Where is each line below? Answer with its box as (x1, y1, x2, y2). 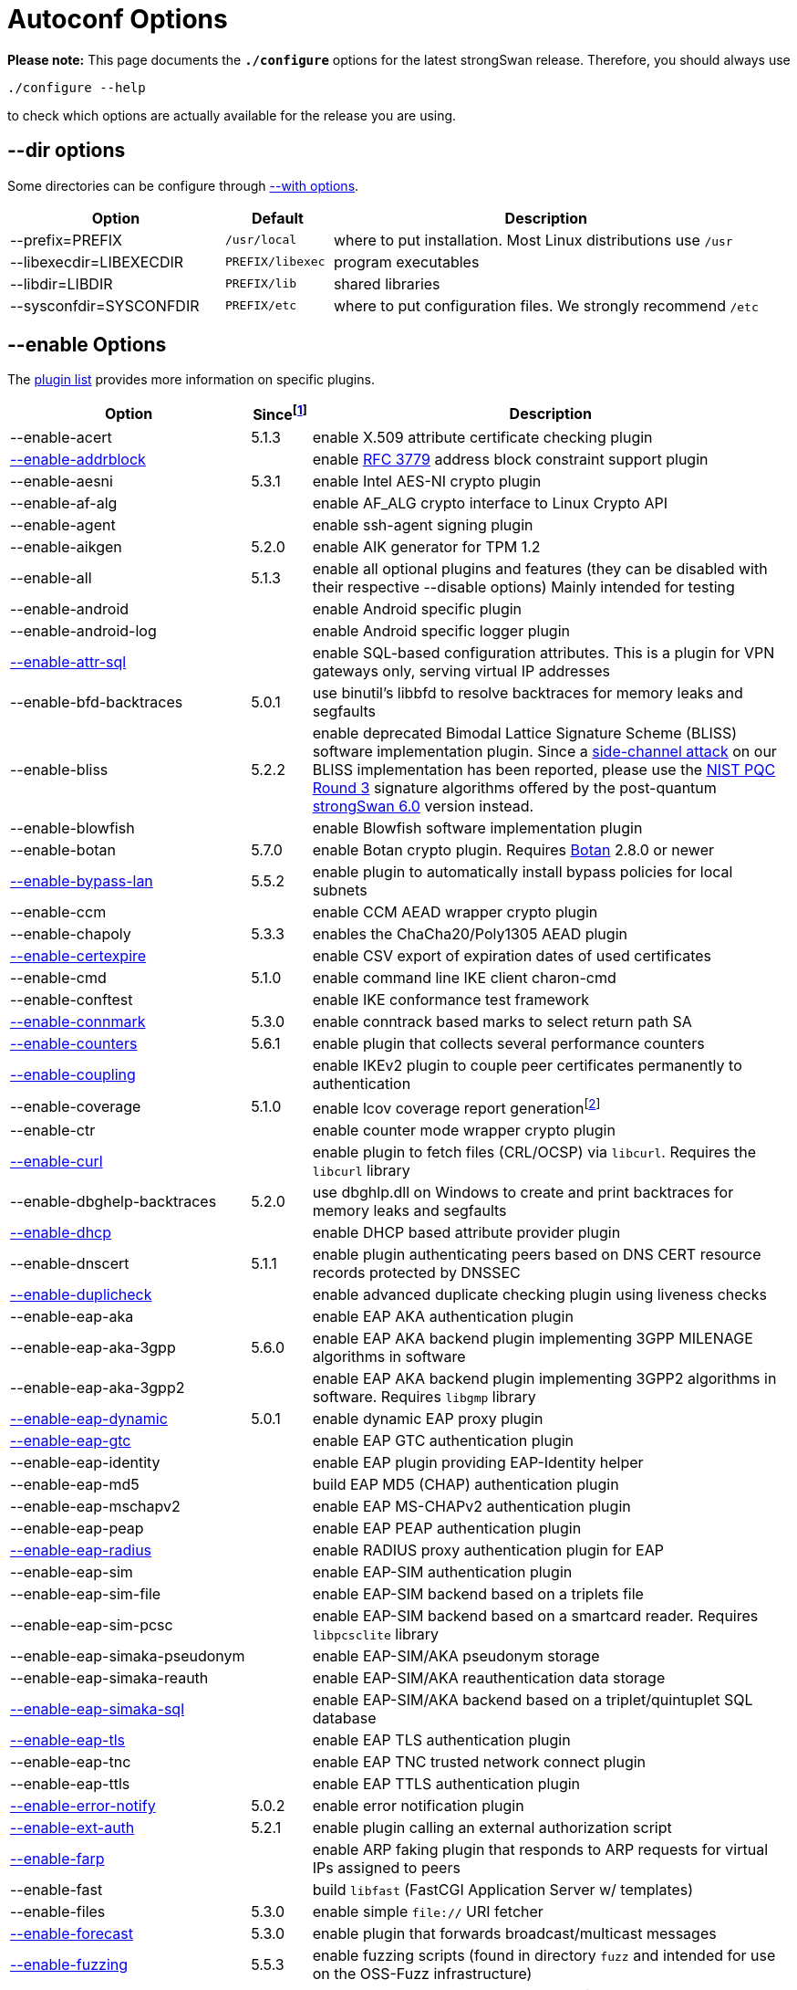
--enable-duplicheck (10, 1285, 152, 1304)
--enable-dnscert (10, 1254, 129, 1273)
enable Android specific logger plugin (312, 621, 570, 640)
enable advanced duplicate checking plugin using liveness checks (312, 1285, 767, 1304)
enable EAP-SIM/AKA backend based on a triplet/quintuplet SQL (312, 1691, 753, 1710)
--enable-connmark (10, 1011, 146, 1031)
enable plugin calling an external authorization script (312, 1818, 672, 1838)
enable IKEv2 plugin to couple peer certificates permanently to (312, 1055, 742, 1074)
